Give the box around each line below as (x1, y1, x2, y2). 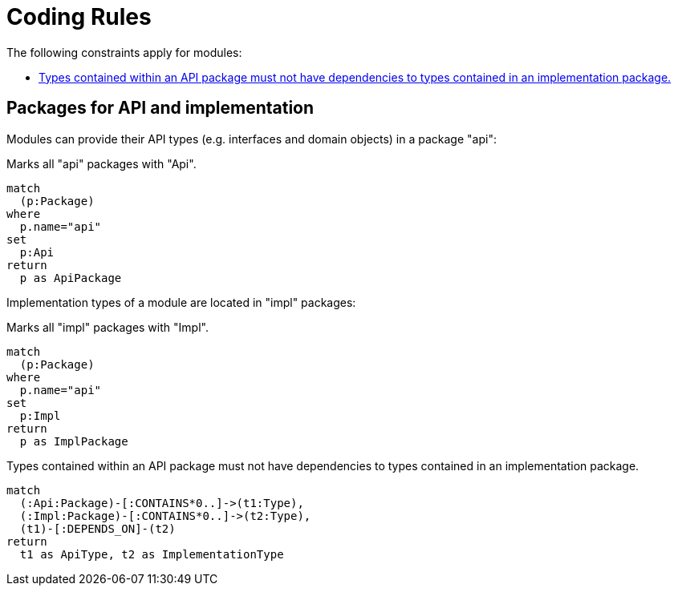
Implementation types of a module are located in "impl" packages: (6, 295, 356, 309)
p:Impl (19, 409, 61, 422)
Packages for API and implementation (6, 98, 315, 119)
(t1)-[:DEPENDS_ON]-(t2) (19, 522, 176, 535)
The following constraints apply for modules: (6, 45, 242, 59)
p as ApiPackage (19, 271, 122, 284)
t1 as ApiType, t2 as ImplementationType (19, 547, 284, 561)
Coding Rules (6, 3, 152, 30)
